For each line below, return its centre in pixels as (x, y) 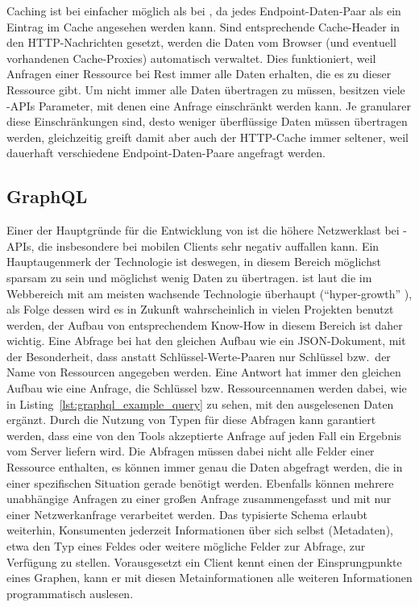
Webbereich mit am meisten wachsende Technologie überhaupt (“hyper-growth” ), (209, 293)
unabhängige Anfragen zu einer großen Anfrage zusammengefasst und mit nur (199, 499)
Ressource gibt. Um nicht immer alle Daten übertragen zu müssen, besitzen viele (206, 89)
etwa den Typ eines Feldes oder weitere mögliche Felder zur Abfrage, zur (186, 546)
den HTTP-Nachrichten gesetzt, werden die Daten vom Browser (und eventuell (201, 42)
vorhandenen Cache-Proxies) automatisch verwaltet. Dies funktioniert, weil (191, 58)
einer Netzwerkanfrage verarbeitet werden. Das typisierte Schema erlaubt (187, 514)
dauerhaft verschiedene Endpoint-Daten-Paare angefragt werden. (166, 153)
